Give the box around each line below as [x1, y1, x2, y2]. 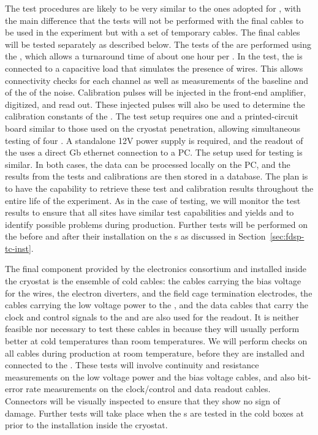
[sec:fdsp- [270, 230, 305, 243]
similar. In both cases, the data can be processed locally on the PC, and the [5, 157, 290, 170]
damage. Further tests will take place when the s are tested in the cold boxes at [5, 406, 304, 419]
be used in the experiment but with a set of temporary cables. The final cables [5, 26, 300, 39]
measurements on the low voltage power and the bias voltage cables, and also [5, 370, 295, 383]
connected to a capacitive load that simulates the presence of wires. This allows [5, 61, 303, 74]
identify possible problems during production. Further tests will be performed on [5, 217, 308, 230]
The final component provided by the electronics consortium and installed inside [5, 262, 306, 275]
